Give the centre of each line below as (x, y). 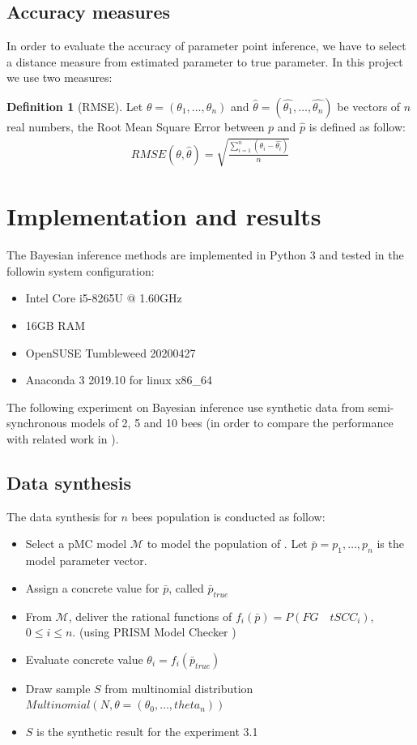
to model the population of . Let (227, 544)
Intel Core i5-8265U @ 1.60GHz (104, 298)
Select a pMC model (76, 544)
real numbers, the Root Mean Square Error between (136, 126)
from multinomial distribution (179, 688)
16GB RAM (55, 325)
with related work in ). (63, 439)
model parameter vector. (86, 561)
